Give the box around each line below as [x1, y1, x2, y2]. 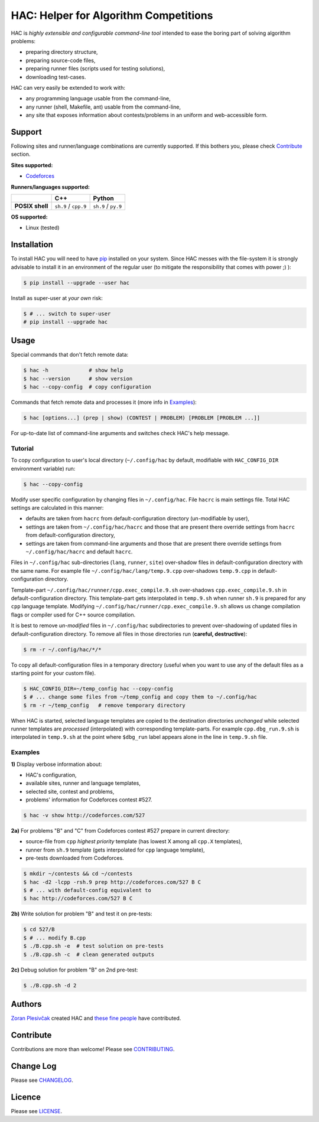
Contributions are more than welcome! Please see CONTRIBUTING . [11, 1045, 175, 1052]
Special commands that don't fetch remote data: [11, 351, 129, 358]
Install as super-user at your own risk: [11, 294, 103, 301]
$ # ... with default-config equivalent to [23, 887, 152, 894]
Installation [11, 240, 53, 250]
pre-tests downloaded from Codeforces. [25, 854, 124, 862]
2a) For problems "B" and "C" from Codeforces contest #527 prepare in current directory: [11, 827, 230, 834]
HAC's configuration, [25, 771, 77, 778]
